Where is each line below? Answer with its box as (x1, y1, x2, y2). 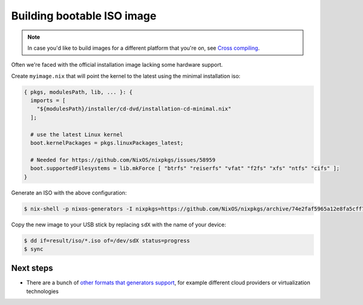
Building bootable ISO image (11, 9, 157, 22)
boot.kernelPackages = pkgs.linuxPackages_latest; (30, 139, 184, 147)
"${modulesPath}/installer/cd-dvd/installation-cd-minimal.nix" (36, 106, 232, 112)
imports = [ (30, 97, 66, 104)
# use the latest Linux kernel (30, 131, 123, 138)
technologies (26, 287, 59, 295)
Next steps (11, 263, 53, 273)
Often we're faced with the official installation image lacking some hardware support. (11, 61, 223, 69)
